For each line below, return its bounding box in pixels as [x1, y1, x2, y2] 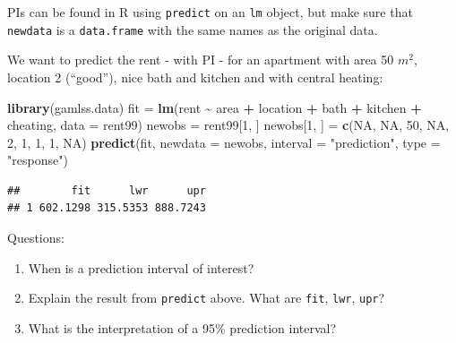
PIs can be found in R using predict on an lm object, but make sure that [7, 3, 413, 21]
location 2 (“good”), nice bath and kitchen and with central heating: [7, 67, 383, 86]
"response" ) [7, 150, 68, 169]
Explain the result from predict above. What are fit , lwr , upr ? [28, 288, 385, 307]
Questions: [7, 228, 65, 247]
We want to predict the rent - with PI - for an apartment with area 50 [7, 50, 394, 69]
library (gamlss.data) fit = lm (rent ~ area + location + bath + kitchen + [7, 98, 422, 116]
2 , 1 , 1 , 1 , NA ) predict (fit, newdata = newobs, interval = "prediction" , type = [7, 133, 441, 151]
